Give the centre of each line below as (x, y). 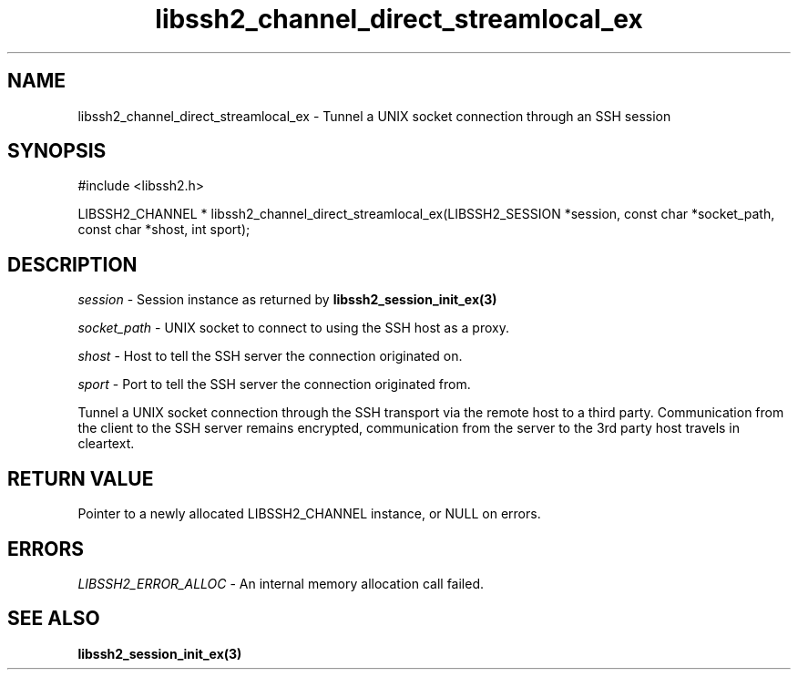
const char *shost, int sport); (164, 230)
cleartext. (106, 444)
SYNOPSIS (57, 151)
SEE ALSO (54, 619)
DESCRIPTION (72, 264)
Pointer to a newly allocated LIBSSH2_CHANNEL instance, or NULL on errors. (309, 514)
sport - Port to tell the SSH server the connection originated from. (274, 385)
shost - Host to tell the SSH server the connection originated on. (270, 356)
